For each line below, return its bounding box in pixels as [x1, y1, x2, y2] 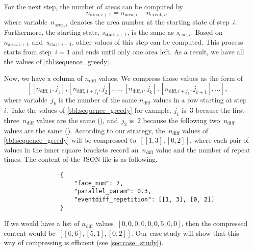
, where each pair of [190, 135, 249, 145]
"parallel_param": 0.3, [74, 188, 152, 195]
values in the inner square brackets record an [4, 144, 139, 154]
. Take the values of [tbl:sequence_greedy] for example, [6, 104, 172, 115]
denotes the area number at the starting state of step [70, 17, 229, 27]
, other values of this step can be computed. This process [72, 36, 243, 47]
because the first [195, 104, 245, 115]
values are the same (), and [36, 115, 118, 125]
